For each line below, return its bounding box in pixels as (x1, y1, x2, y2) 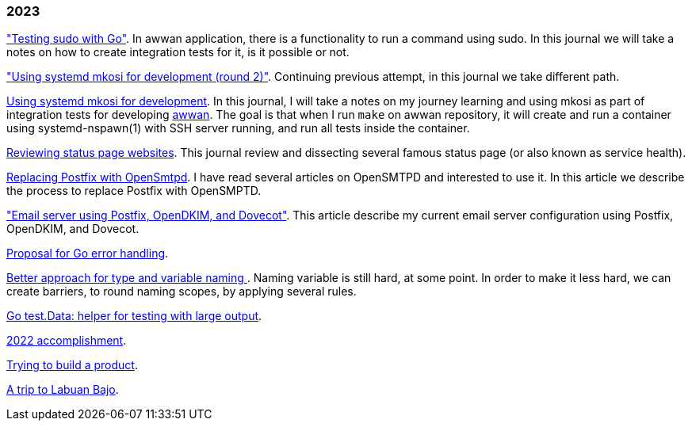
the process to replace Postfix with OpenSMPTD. (6, 184, 262, 198)
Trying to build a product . (6, 358, 138, 372)
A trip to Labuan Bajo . (6, 383, 119, 397)
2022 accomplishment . (6, 334, 127, 348)
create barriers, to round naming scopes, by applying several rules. (6, 284, 357, 299)
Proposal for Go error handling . (6, 246, 169, 261)
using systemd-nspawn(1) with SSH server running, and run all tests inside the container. (6, 121, 470, 135)
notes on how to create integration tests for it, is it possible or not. (6, 45, 350, 59)
